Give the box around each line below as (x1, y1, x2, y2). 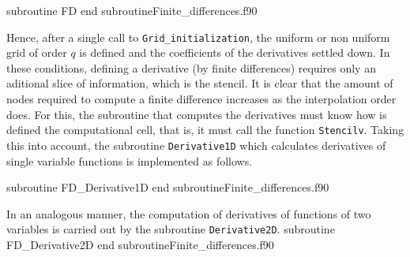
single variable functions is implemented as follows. (6, 152, 253, 169)
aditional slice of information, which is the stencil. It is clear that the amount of (6, 75, 393, 91)
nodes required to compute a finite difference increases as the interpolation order (6, 91, 397, 107)
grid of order (6, 44, 67, 61)
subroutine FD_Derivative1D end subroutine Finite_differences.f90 (6, 179, 329, 196)
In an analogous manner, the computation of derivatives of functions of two (6, 205, 371, 222)
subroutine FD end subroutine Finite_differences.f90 (6, 2, 258, 18)
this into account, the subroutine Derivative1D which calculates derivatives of (6, 136, 386, 153)
